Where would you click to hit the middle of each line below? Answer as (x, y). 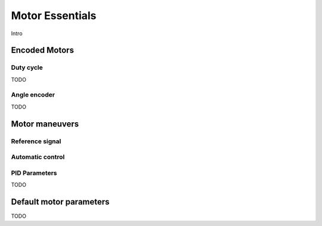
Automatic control (38, 157)
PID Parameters (34, 173)
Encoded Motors (43, 50)
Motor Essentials (54, 16)
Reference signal (36, 141)
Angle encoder (33, 95)
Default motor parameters (60, 202)
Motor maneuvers (45, 124)
